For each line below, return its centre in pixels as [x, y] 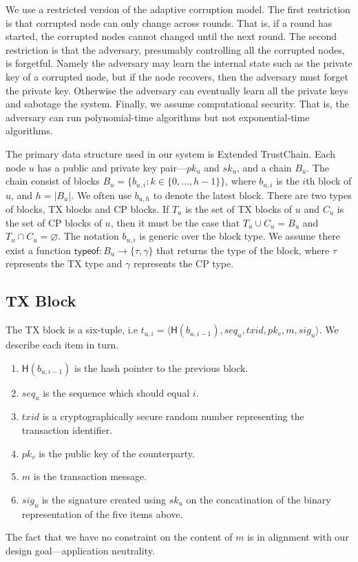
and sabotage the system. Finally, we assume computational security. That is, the [177, 104]
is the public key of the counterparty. [117, 453]
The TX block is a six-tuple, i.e [72, 330]
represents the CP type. [183, 263]
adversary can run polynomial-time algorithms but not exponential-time [158, 117]
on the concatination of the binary [259, 499]
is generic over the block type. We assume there [240, 236]
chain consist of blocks [53, 181]
